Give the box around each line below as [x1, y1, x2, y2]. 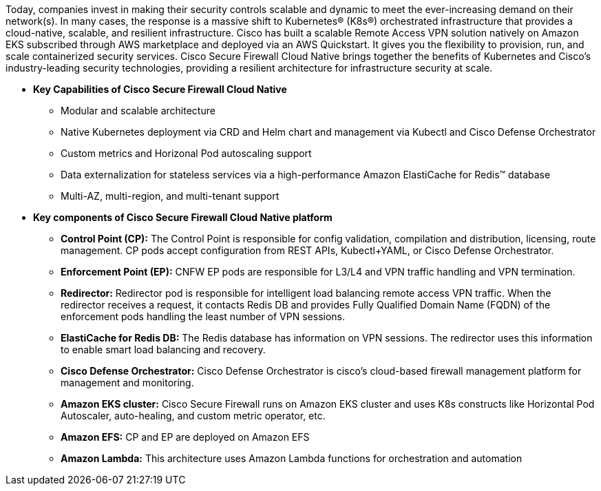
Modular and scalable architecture [61, 105, 215, 116]
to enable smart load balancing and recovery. [61, 344, 266, 355]
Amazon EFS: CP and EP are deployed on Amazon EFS [61, 431, 310, 443]
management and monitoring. [61, 377, 194, 388]
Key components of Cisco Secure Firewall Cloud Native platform [33, 211, 333, 223]
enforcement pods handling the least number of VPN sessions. [61, 311, 346, 322]
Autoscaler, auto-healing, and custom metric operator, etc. [61, 410, 326, 421]
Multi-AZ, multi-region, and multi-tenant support [61, 190, 280, 202]
